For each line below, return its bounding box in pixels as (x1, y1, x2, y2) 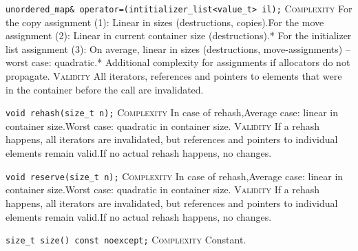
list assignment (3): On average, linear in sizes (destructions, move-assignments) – (6, 41, 350, 56)
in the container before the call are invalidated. (6, 82, 204, 96)
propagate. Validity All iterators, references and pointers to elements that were (6, 69, 342, 83)
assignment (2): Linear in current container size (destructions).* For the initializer (6, 28, 352, 43)
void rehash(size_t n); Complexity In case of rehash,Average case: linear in (6, 105, 338, 120)
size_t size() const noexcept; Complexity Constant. (6, 232, 246, 247)
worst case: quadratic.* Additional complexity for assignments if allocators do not (6, 55, 350, 69)
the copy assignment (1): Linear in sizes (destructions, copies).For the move (6, 14, 324, 29)
